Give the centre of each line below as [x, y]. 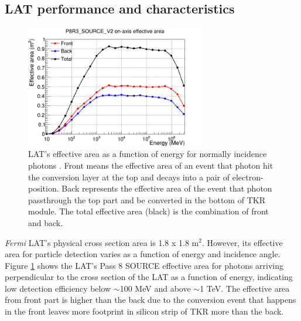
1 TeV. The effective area [245, 288]
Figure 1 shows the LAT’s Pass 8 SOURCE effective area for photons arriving [144, 265]
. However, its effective [242, 242]
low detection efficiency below [58, 288]
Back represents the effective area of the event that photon [167, 188]
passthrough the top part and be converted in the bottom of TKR [147, 199]
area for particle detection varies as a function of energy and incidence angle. [143, 254]
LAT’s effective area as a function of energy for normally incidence [148, 154]
